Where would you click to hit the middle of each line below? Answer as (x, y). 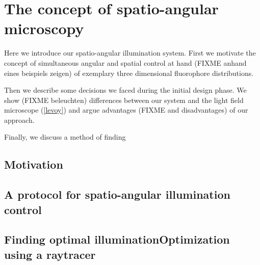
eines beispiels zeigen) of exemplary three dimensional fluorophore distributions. (129, 73)
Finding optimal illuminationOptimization (117, 239)
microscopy (44, 28)
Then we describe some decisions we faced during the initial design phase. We (125, 90)
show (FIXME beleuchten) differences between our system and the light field (124, 100)
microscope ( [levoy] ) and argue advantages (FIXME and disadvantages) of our (126, 110)
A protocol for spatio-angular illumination (117, 194)
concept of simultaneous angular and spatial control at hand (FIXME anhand (125, 62)
